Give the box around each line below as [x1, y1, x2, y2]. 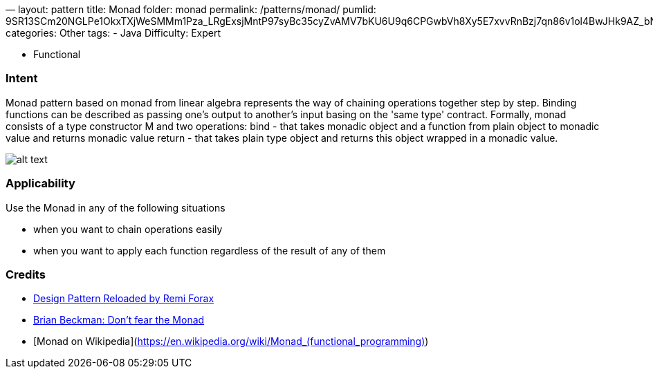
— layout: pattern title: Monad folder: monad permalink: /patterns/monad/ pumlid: [6, 3, 376, 15]
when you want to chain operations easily [33, 223, 223, 235]
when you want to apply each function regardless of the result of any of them [33, 244, 386, 256]
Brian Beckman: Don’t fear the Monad [33, 314, 205, 326]
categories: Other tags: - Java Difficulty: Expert [6, 27, 221, 39]
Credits [6, 267, 46, 281]
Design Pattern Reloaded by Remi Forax [33, 292, 214, 305]
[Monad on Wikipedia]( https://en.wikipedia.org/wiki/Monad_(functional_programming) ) [33, 335, 429, 348]
